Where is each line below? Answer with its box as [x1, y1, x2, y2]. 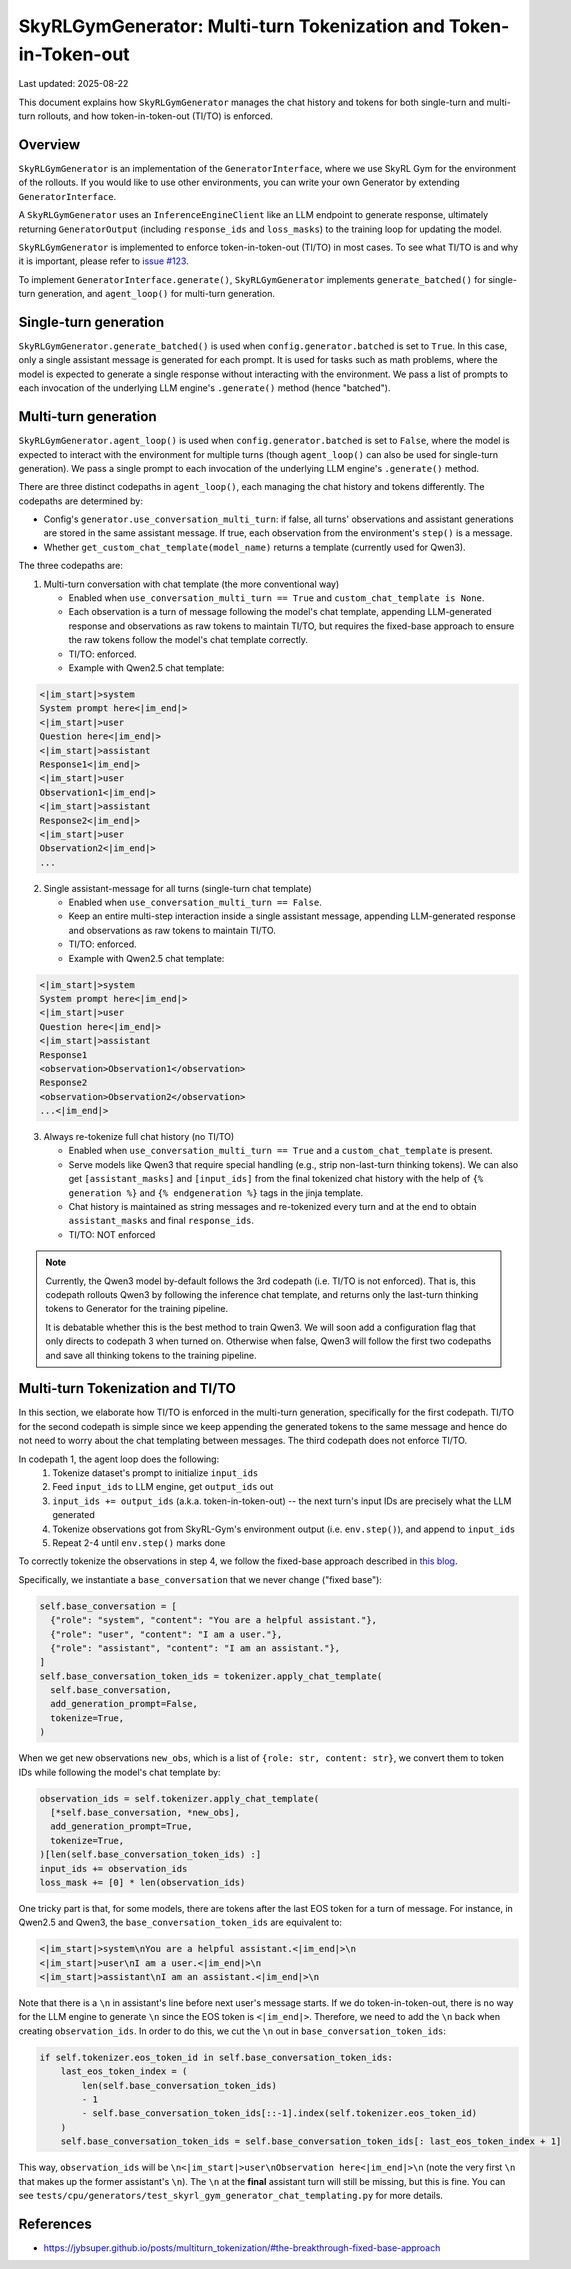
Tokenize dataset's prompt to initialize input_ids [52, 1467, 259, 1479]
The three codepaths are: [18, 560, 124, 572]
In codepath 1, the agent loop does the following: [18, 1453, 220, 1465]
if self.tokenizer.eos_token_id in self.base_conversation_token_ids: [39, 2051, 394, 2063]
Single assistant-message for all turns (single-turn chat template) [43, 882, 312, 894]
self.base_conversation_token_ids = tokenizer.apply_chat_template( [39, 1670, 383, 1682]
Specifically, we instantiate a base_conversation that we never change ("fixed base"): [18, 1573, 382, 1585]
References [18, 2215, 92, 2232]
